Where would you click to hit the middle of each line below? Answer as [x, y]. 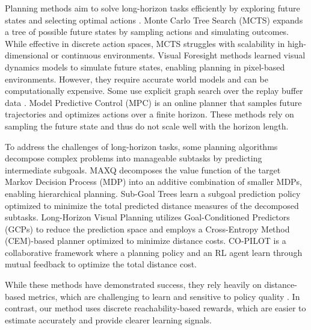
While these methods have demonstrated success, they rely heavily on [133, 285]
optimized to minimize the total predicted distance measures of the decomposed [152, 205]
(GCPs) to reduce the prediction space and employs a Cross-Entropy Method [147, 229]
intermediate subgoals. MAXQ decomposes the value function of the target [143, 170]
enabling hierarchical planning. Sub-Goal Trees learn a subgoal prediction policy [153, 193]
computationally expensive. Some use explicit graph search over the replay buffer [154, 91]
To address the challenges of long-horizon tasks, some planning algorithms [141, 146]
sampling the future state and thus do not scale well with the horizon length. [147, 126]
